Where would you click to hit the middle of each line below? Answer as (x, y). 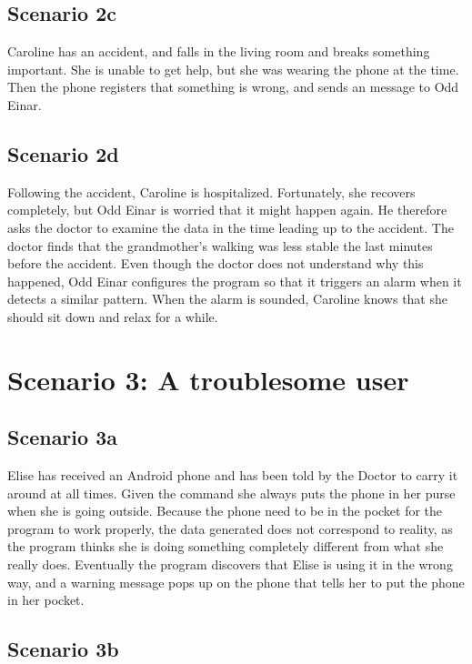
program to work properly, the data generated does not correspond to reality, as (230, 528)
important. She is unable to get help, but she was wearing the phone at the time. (233, 69)
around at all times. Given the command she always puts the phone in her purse (231, 493)
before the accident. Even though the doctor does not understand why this (216, 263)
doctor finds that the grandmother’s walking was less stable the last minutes (220, 245)
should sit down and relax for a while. (113, 316)
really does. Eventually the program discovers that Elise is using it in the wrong (230, 564)
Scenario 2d (63, 153)
